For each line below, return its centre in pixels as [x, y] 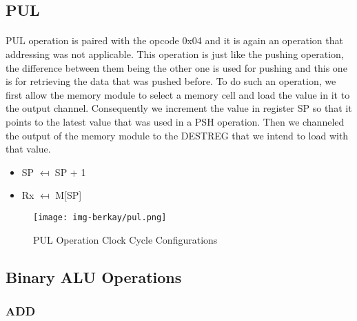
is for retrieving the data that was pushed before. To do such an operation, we [171, 81]
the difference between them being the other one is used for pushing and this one [176, 67]
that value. [28, 149]
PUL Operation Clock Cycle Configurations [125, 239]
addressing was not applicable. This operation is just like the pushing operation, [175, 53]
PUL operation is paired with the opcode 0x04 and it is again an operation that [174, 40]
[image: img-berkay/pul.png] [100, 217]
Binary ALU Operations [94, 276]
